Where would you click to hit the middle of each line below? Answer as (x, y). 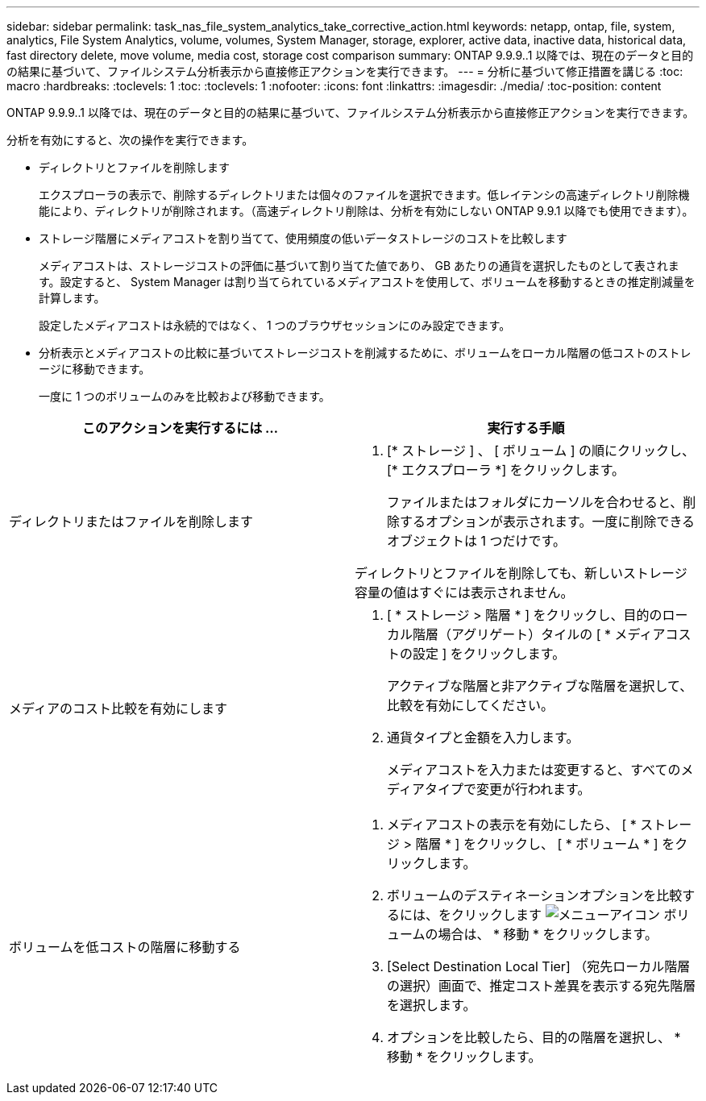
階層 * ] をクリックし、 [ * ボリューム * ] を (545, 844)
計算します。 (72, 298)
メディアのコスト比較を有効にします (118, 708)
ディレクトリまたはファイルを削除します (131, 521)
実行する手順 (526, 428)
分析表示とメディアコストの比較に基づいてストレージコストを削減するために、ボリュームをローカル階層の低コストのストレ (365, 353)
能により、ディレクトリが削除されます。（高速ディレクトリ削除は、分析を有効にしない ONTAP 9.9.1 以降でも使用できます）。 (366, 211)
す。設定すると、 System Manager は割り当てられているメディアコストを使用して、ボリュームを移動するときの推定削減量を (367, 282)
